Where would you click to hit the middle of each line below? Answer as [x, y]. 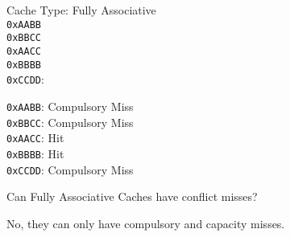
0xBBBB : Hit [35, 153]
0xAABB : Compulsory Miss [70, 106]
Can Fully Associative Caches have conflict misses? [132, 196]
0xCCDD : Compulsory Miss [70, 169]
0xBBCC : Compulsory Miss [70, 122]
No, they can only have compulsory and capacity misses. [146, 223]
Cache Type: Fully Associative [81, 10]
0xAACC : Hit [35, 138]
